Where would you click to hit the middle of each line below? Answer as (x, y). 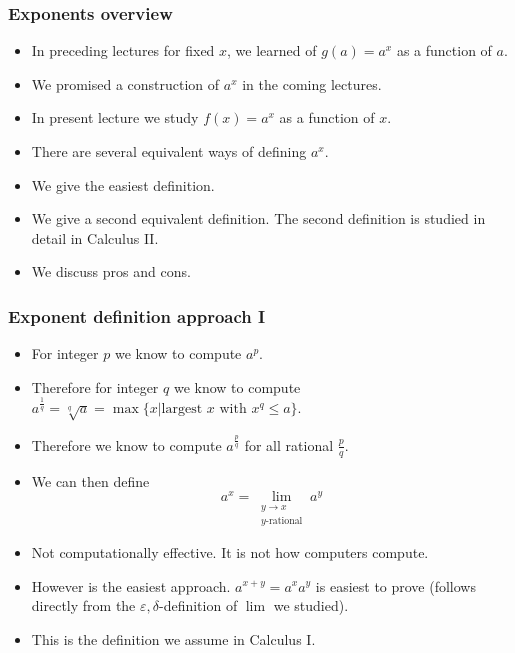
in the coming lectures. (312, 83)
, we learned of (272, 50)
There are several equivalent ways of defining (169, 151)
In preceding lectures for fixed (123, 50)
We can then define (90, 480)
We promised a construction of (125, 83)
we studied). (311, 605)
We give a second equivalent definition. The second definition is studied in (258, 218)
